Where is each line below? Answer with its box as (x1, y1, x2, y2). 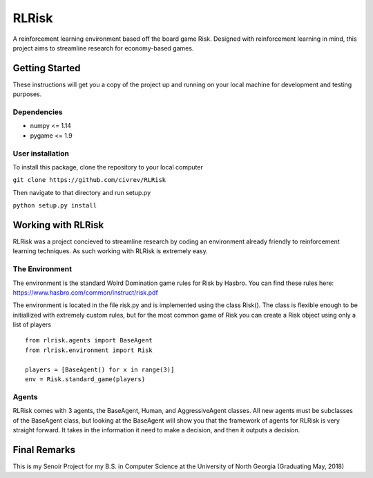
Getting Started (12, 62, 81, 74)
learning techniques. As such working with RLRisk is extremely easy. (12, 247, 209, 255)
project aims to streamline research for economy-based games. (12, 44, 194, 52)
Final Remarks (12, 443, 76, 456)
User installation (12, 149, 69, 158)
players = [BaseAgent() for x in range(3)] (25, 365, 175, 374)
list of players (12, 320, 52, 329)
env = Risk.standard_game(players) (25, 376, 146, 383)
